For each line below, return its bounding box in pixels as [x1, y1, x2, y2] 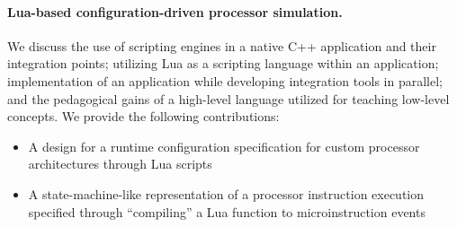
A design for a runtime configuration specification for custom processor [28, 136, 420, 155]
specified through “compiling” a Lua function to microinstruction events [28, 202, 426, 221]
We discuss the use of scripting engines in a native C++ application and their [7, 36, 436, 55]
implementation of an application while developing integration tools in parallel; [7, 71, 443, 90]
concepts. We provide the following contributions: [7, 107, 280, 126]
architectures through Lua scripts [28, 154, 212, 173]
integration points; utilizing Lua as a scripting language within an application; [7, 54, 439, 73]
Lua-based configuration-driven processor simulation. [7, 2, 343, 21]
